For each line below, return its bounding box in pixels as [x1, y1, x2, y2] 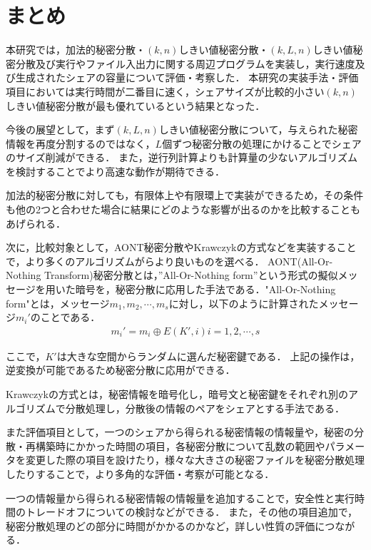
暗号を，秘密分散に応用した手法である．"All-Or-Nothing [75, 282, 336, 297]
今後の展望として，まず [6, 122, 115, 137]
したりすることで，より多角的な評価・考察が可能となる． [6, 467, 275, 481]
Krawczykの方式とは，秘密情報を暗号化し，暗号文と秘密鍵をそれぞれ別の [6, 387, 348, 402]
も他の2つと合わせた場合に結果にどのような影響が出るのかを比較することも [6, 202, 360, 217]
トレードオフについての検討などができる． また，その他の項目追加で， [25, 504, 358, 519]
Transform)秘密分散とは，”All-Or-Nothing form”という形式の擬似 [44, 268, 338, 282]
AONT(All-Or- [268, 253, 333, 268]
